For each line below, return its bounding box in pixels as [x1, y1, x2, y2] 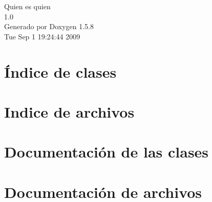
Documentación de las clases [4, 141, 209, 162]
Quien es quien [4, 1, 51, 11]
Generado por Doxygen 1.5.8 [4, 21, 94, 32]
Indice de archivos [4, 101, 135, 122]
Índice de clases [4, 61, 117, 82]
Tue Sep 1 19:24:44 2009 [4, 31, 80, 41]
